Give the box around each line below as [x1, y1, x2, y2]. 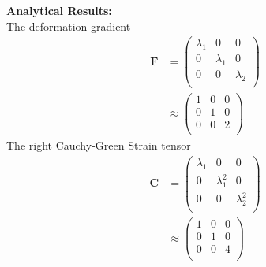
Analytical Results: [6, 2, 112, 18]
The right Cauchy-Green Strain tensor [6, 137, 191, 154]
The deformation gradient [6, 17, 131, 34]
